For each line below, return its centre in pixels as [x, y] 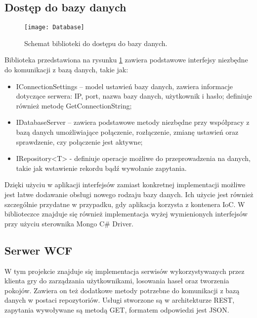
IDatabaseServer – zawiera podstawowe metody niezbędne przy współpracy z [133, 122]
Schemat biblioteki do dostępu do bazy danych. [96, 43]
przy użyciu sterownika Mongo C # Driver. [69, 223]
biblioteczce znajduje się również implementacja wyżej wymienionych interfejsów [126, 214]
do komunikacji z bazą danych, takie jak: [66, 70]
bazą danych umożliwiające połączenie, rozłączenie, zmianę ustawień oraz [127, 132]
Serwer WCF [39, 250]
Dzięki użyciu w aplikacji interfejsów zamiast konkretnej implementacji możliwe [125, 185]
